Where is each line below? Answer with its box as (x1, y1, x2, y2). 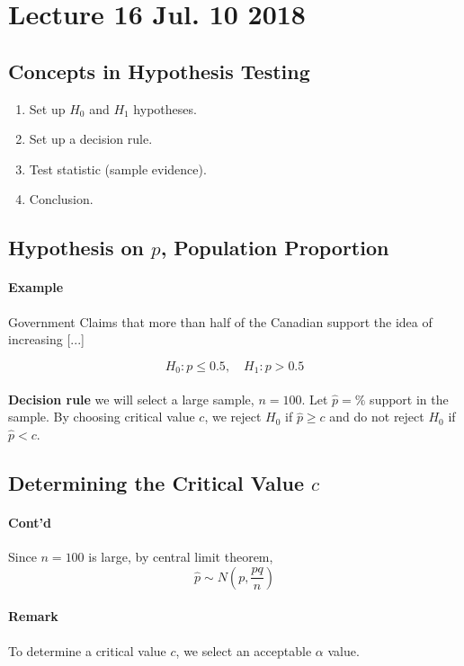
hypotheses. (133, 99, 197, 118)
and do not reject (329, 407, 424, 426)
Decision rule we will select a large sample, (8, 389, 254, 408)
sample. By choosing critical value (8, 407, 195, 426)
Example (8, 278, 64, 297)
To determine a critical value (8, 641, 166, 660)
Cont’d (8, 512, 51, 531)
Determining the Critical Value (8, 468, 304, 496)
